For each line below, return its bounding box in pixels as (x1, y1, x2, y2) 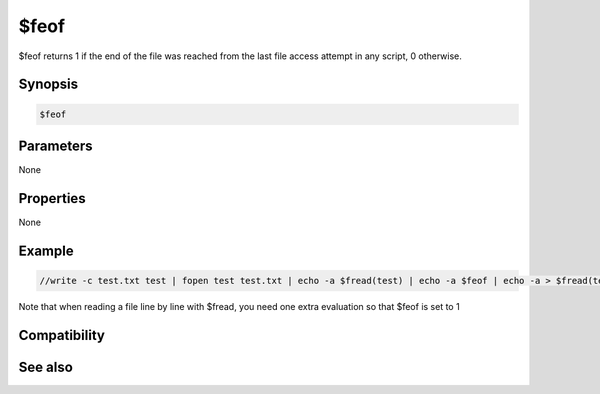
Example (18, 242, 74, 259)
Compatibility (18, 326, 105, 344)
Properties (18, 190, 86, 207)
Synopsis (18, 76, 79, 93)
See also (18, 358, 74, 375)
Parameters (18, 137, 93, 154)
